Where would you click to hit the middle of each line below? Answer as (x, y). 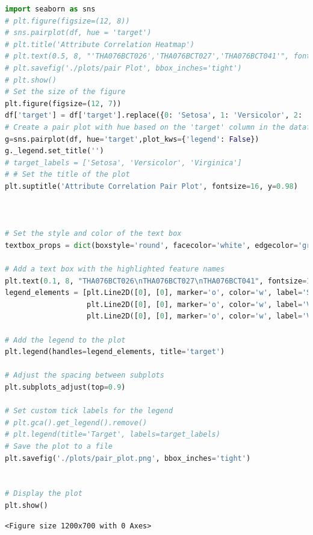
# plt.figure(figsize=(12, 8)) (67, 21)
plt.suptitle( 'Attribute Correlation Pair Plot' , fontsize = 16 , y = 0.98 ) (151, 186)
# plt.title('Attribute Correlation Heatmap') (100, 44)
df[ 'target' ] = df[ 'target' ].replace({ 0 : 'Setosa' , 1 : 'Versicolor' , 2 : (154, 116)
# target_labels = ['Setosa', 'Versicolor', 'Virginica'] (123, 163)
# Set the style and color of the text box (93, 234)
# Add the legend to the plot (65, 340)
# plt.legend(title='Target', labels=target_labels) (113, 435)
